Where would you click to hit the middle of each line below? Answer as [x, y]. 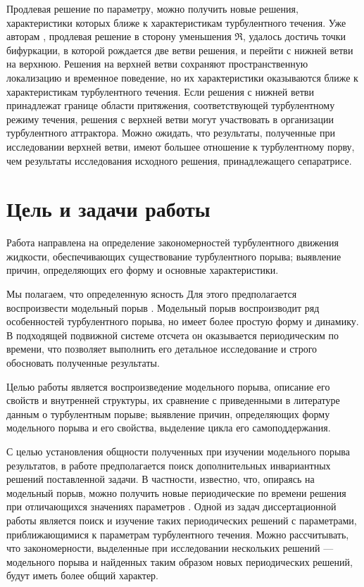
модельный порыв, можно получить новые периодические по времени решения [176, 492]
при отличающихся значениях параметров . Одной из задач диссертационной [171, 506]
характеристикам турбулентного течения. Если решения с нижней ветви [160, 91]
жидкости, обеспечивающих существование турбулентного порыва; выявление [174, 256]
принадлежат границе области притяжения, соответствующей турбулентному [171, 105]
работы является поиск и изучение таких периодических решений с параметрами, [182, 520]
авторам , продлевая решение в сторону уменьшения [119, 36]
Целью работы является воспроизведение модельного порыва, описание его [168, 386]
